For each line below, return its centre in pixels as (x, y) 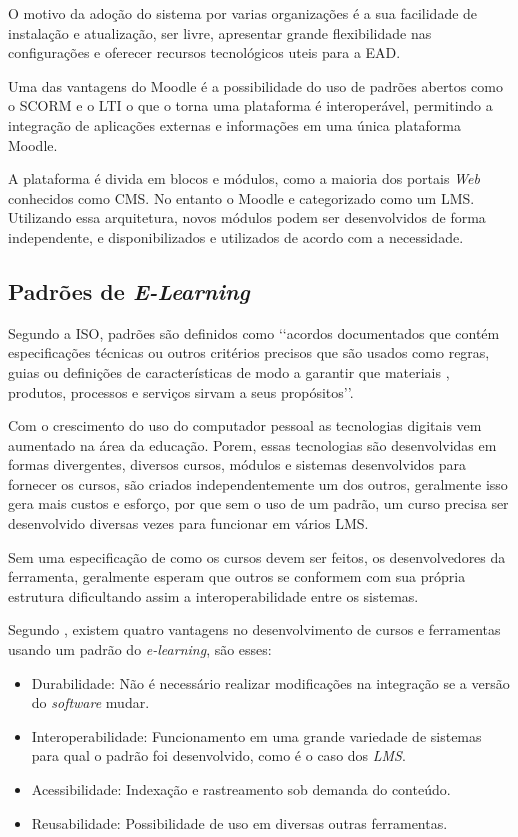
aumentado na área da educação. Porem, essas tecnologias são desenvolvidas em (252, 444)
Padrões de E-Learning (129, 290)
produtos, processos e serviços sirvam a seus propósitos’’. (181, 391)
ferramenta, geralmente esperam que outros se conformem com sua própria (237, 576)
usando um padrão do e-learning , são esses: (140, 649)
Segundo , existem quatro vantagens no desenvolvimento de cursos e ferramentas (254, 629)
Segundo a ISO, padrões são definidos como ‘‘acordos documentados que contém (254, 332)
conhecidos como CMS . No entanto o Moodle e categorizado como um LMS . (241, 197)
